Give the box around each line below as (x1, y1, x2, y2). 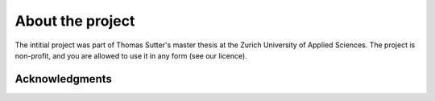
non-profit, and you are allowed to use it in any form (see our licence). (14, 50, 247, 60)
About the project (14, 12, 135, 30)
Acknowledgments (14, 72, 113, 86)
